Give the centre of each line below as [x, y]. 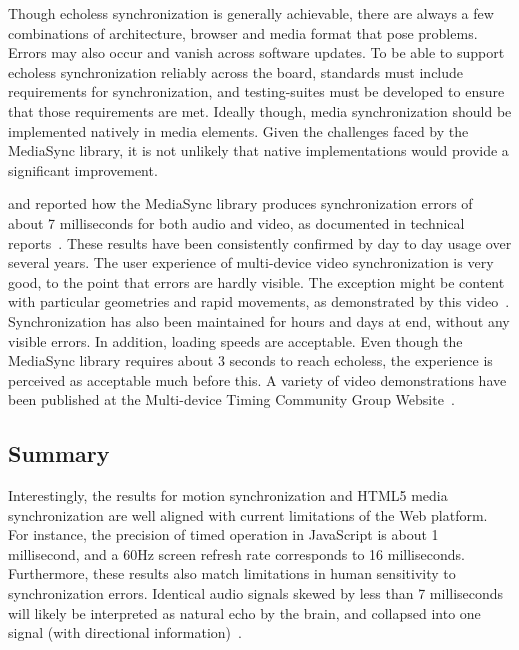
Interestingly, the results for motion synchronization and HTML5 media [228, 495]
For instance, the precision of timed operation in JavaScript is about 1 [223, 534]
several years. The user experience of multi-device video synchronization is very [251, 262]
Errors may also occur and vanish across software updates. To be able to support [256, 52]
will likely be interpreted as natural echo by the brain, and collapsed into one [244, 612]
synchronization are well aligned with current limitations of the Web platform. [248, 514]
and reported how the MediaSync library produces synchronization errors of [240, 203]
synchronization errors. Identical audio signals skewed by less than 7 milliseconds [256, 593]
